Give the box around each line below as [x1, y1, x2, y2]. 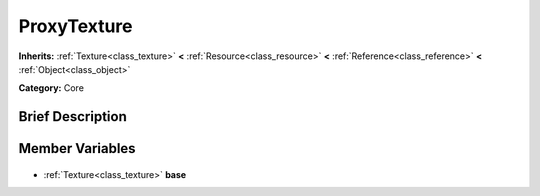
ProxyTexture [18, 15, 133, 37]
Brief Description [18, 108, 127, 125]
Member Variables [18, 140, 136, 157]
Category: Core [18, 82, 85, 94]
